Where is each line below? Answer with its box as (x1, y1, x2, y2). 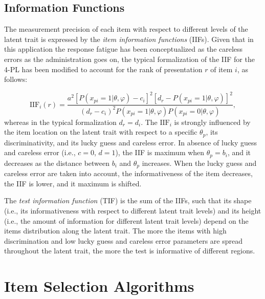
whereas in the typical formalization (4, 116, 117, 127)
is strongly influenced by (174, 116, 251, 127)
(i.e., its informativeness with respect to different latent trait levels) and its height (4, 205, 261, 216)
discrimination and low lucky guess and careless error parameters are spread (4, 235, 242, 246)
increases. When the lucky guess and (142, 157, 257, 168)
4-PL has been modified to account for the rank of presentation (4, 63, 203, 74)
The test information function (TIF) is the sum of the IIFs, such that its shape (4, 195, 252, 206)
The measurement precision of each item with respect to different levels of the (4, 24, 248, 34)
